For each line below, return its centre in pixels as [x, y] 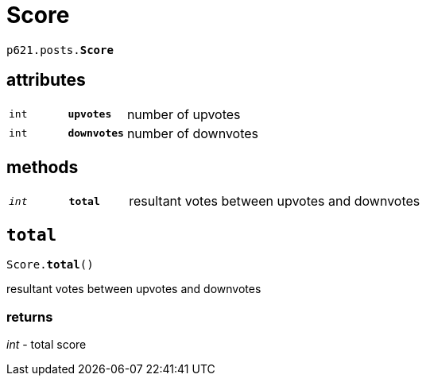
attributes [46, 80]
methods [43, 168]
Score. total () [50, 265]
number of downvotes [193, 133]
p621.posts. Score [60, 50]
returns [30, 316]
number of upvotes [184, 114]
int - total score [46, 345]
